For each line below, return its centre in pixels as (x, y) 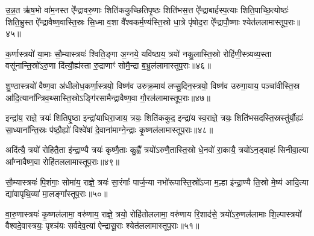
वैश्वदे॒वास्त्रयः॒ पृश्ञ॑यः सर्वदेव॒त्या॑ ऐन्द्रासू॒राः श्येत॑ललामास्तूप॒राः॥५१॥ (102, 225)
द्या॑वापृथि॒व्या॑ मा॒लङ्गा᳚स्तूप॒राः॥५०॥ (57, 194)
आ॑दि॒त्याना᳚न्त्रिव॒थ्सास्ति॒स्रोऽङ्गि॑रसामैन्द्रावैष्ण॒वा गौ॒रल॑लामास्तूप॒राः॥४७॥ (108, 97)
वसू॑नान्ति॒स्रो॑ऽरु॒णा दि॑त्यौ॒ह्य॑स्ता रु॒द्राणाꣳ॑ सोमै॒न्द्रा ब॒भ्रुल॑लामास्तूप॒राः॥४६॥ (108, 65)
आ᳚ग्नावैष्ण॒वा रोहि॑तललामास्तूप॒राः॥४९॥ (63, 161)
